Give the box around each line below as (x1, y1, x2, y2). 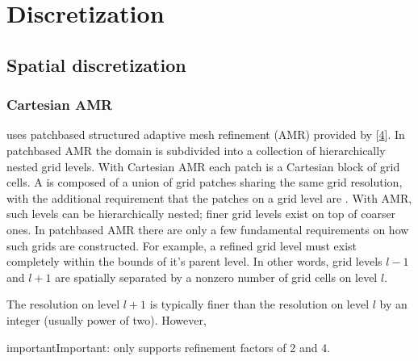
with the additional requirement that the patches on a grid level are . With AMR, (6, 189, 412, 206)
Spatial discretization (6, 52, 186, 77)
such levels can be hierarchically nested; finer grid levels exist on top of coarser (6, 205, 396, 222)
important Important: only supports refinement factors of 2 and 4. (6, 338, 331, 355)
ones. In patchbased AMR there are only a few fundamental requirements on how (6, 220, 409, 237)
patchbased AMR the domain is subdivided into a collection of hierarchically (6, 141, 386, 158)
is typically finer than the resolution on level (149, 296, 370, 313)
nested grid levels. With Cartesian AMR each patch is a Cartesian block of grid (6, 157, 400, 174)
